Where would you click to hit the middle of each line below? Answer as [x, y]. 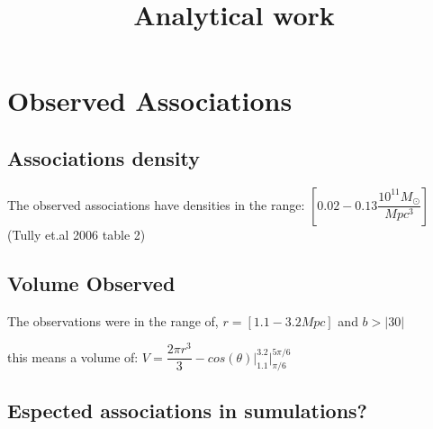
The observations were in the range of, [113, 320]
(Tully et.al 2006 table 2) [77, 234]
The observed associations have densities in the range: [156, 204]
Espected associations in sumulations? [188, 410]
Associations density [104, 157]
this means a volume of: [73, 356]
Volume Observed [91, 283]
